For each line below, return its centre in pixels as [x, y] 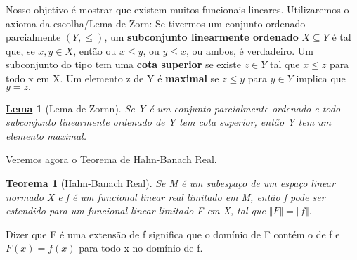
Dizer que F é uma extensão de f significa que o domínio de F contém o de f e [173, 234]
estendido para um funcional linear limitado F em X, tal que [136, 210]
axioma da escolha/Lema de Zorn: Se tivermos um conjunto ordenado [156, 23]
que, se [20, 50]
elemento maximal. [46, 135]
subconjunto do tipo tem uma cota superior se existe [124, 64]
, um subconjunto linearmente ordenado [201, 37]
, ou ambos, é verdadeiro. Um [249, 50]
